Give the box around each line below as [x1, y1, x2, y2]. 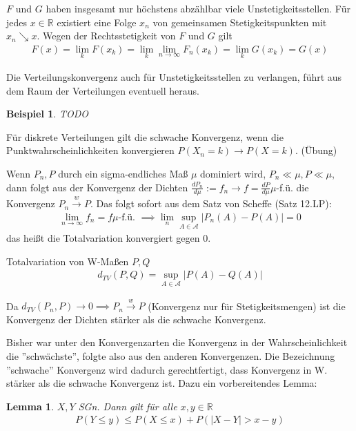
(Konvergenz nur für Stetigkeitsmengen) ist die [148, 298, 346, 313]
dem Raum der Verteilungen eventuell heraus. [6, 83, 199, 97]
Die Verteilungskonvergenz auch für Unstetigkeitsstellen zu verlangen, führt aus [6, 70, 342, 84]
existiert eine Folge [57, 15, 137, 29]
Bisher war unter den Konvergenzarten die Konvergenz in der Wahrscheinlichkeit [6, 335, 348, 349]
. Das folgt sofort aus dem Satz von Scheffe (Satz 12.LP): [90, 196, 332, 211]
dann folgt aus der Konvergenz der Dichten [6, 180, 188, 194]
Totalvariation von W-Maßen [6, 253, 129, 268]
